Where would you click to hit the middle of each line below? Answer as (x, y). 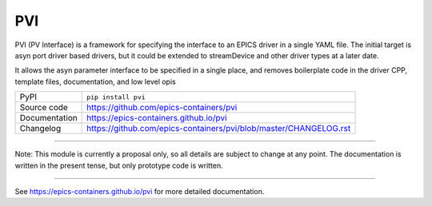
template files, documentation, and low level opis (95, 81)
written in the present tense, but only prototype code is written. (119, 165)
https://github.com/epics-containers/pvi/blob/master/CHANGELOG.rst (219, 129)
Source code (44, 108)
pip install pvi (116, 97)
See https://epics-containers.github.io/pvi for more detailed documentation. (140, 191)
